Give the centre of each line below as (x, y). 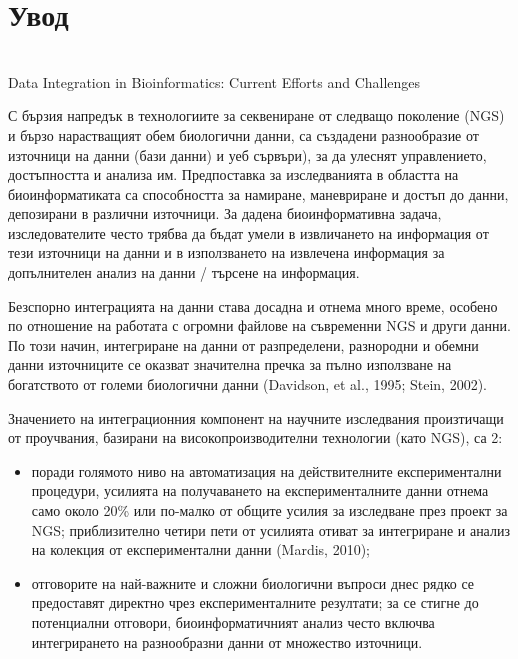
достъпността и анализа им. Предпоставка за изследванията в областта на (233, 174)
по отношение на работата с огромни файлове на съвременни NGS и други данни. (259, 325)
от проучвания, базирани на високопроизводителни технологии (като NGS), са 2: (255, 437)
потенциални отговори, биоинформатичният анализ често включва (233, 621)
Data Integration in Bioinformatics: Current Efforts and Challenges (214, 81)
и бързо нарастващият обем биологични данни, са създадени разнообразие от (243, 134)
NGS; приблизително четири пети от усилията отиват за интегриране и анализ (270, 529)
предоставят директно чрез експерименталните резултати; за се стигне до (255, 602)
